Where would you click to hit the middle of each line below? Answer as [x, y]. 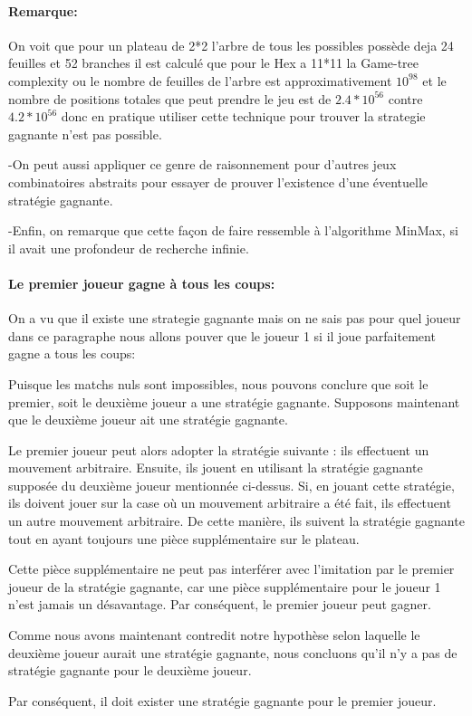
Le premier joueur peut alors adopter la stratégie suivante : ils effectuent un [219, 449]
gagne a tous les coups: [72, 353]
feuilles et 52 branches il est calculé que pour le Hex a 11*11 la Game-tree [214, 63]
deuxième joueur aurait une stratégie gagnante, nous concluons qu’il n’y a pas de [233, 652]
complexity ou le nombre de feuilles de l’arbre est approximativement [200, 80]
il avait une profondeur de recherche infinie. [129, 248]
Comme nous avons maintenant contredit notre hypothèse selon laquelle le [214, 635]
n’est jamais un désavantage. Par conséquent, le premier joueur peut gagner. [220, 604]
